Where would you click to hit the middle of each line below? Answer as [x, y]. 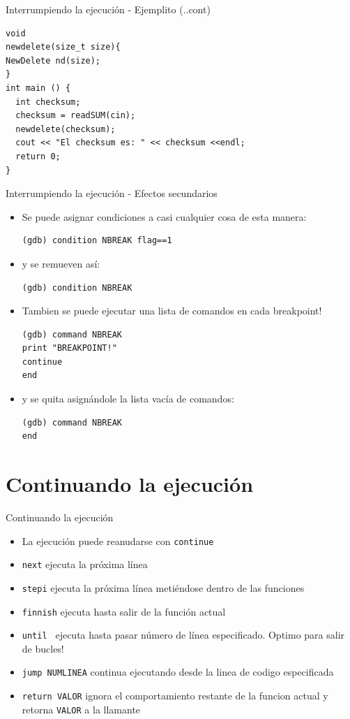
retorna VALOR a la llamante [81, 709]
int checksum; [48, 102]
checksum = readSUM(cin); [76, 116]
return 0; [38, 156]
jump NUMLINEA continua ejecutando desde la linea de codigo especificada [178, 672]
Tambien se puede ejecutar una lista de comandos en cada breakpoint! [172, 311]
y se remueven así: [61, 263]
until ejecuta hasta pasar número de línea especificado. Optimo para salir [183, 635]
